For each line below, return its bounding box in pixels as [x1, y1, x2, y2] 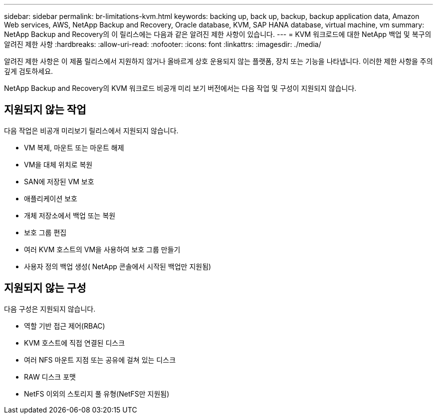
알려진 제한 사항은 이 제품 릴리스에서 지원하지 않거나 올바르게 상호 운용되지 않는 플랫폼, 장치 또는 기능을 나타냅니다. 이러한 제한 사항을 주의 [4, 57, 433, 65]
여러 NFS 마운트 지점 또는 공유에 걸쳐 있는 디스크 [24, 355, 176, 364]
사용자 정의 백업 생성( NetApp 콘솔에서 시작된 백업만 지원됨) [24, 262, 212, 271]
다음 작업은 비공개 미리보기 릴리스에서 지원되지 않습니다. [4, 126, 179, 135]
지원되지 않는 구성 [4, 282, 86, 295]
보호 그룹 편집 [24, 228, 67, 237]
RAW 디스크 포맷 [24, 372, 76, 381]
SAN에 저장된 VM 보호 [24, 177, 94, 186]
